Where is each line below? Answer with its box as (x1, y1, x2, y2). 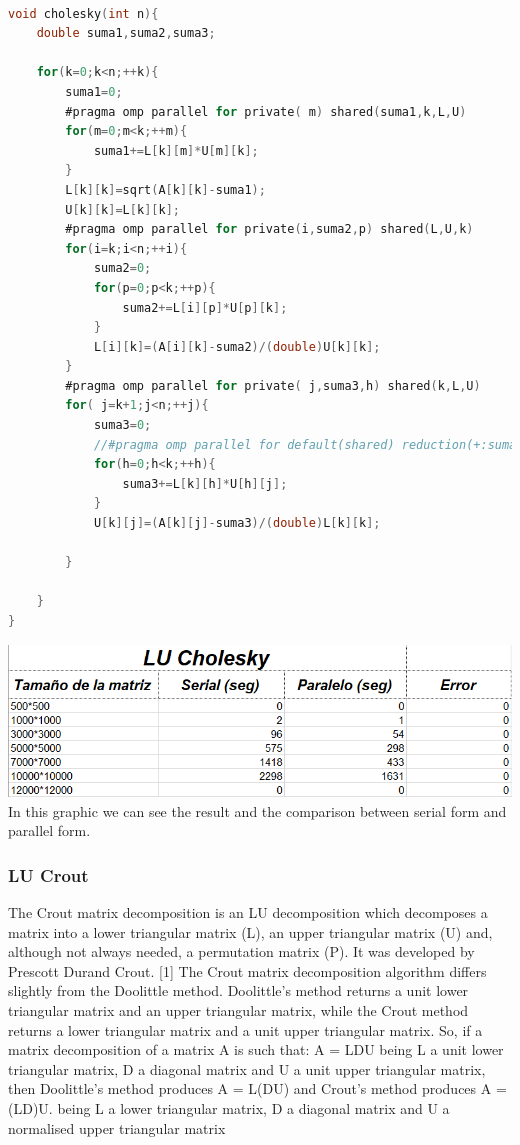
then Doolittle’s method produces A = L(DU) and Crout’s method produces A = (8, 1078, 507, 1099)
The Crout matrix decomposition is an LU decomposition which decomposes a (8, 902, 488, 923)
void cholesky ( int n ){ (8, 6, 159, 21)
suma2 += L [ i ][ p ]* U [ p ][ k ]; (122, 300, 288, 315)
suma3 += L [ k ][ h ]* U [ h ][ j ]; (122, 476, 288, 491)
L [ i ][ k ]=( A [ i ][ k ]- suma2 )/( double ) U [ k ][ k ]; (93, 339, 381, 354)
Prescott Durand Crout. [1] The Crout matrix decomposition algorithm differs (8, 960, 487, 981)
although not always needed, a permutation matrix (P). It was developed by (8, 941, 475, 962)
